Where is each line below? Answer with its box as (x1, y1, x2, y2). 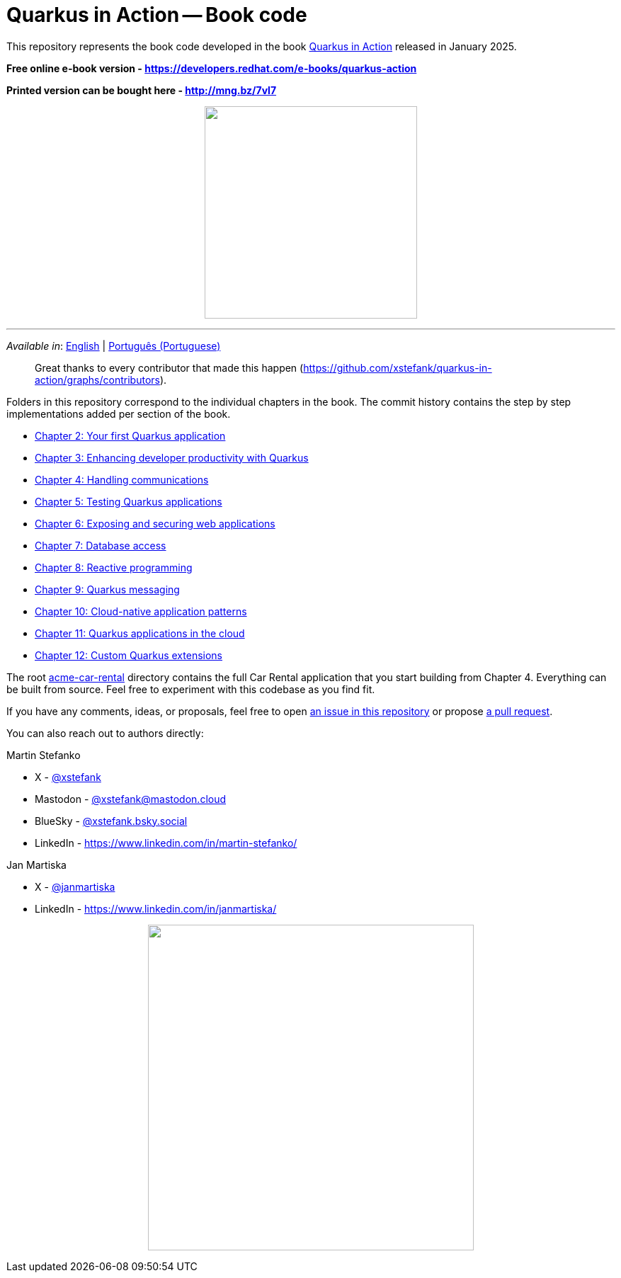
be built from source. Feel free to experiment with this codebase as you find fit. (6, 683, 375, 695)
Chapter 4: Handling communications (35, 473, 209, 486)
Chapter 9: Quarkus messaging (35, 583, 180, 595)
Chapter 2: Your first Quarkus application (35, 429, 226, 442)
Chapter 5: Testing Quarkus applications (35, 495, 222, 508)
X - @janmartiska (35, 880, 115, 893)
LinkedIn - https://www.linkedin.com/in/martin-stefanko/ (35, 836, 297, 849)
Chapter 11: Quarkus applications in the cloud (35, 627, 245, 639)
